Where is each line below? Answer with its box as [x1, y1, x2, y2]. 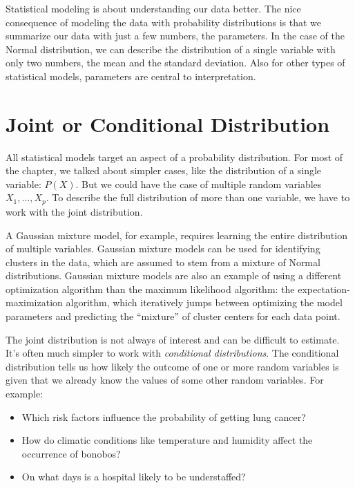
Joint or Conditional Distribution [6, 109, 330, 138]
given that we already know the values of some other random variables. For [6, 373, 324, 387]
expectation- [298, 281, 350, 296]
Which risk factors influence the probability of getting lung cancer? [21, 409, 306, 424]
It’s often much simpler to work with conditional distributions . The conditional [6, 346, 339, 360]
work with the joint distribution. [6, 204, 143, 218]
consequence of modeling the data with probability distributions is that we [6, 15, 321, 29]
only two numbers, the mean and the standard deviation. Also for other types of [6, 55, 345, 70]
